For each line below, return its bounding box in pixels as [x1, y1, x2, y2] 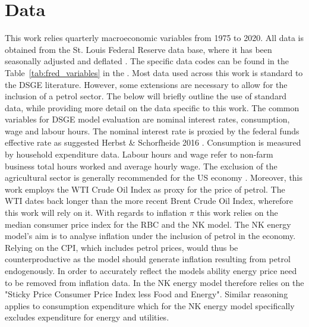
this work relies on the [197, 206, 278, 219]
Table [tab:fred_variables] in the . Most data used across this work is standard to [5, 66, 303, 78]
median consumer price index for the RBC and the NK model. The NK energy [5, 218, 291, 230]
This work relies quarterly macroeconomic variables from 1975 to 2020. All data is [5, 32, 304, 44]
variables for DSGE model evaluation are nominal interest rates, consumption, [5, 113, 290, 125]
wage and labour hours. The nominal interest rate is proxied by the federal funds [5, 124, 299, 137]
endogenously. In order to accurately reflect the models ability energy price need [5, 265, 297, 276]
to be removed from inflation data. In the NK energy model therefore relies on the [5, 276, 304, 288]
